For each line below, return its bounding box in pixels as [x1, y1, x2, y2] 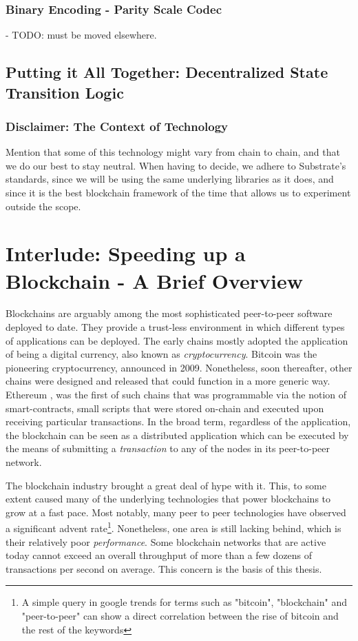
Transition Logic [6, 81, 124, 103]
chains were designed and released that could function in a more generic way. [6, 374, 330, 388]
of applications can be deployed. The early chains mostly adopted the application [6, 333, 348, 347]
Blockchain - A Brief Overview [6, 266, 304, 294]
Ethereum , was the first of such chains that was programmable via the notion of [6, 387, 347, 402]
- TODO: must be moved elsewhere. [6, 28, 157, 42]
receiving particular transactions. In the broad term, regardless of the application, [6, 414, 351, 429]
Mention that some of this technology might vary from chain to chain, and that [6, 145, 340, 159]
